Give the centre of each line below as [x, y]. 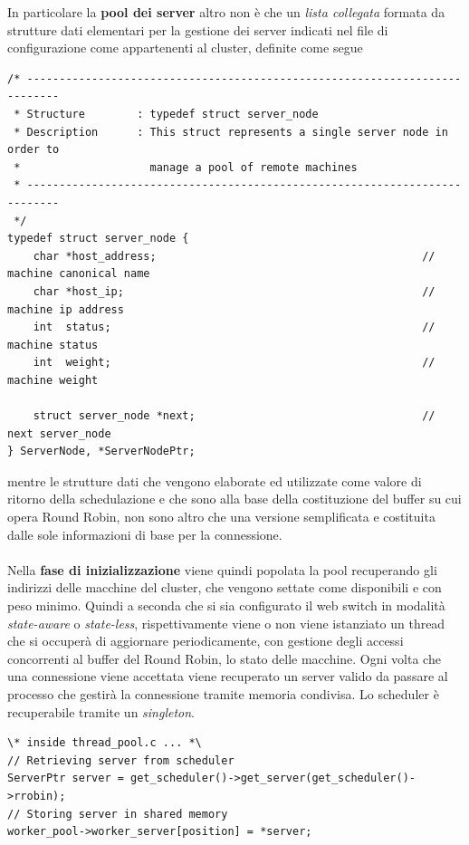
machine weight [53, 380]
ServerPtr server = [66, 778]
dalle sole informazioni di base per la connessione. [145, 534]
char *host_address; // [234, 256]
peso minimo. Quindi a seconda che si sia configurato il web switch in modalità [226, 605]
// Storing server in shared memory [118, 814]
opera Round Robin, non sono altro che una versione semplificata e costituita [221, 517]
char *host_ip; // [234, 291]
